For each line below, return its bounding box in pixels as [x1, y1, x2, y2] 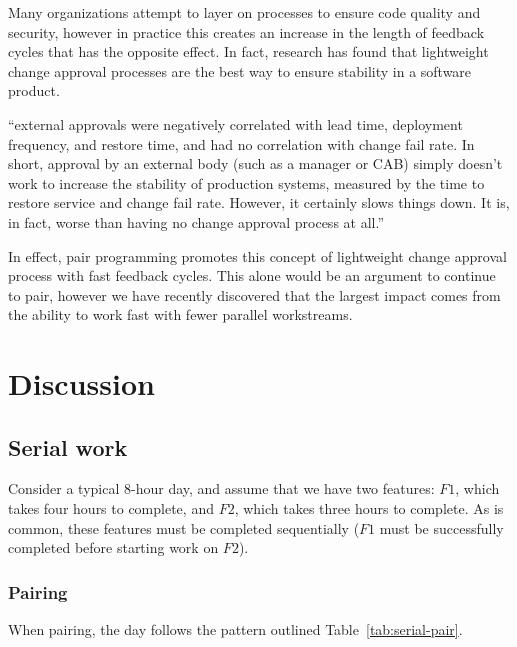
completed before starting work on [8, 537, 219, 558]
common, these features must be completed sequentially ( [8, 517, 360, 538]
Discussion [8, 363, 155, 404]
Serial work [8, 431, 128, 462]
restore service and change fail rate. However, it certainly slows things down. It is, [8, 192, 510, 213]
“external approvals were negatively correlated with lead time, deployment [8, 113, 463, 134]
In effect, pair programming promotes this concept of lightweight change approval [8, 245, 507, 266]
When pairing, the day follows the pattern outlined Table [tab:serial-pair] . [8, 619, 463, 640]
